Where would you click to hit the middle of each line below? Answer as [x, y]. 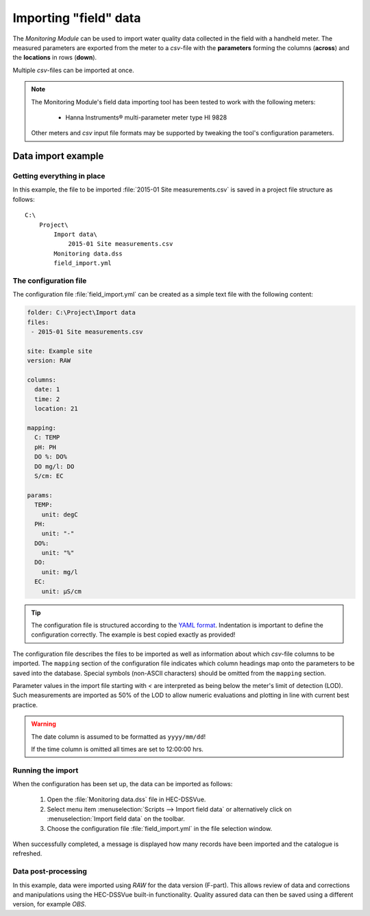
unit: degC [60, 514]
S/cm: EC [49, 476]
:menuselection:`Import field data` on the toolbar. [116, 819]
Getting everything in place [59, 176]
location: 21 [56, 409]
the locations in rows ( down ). [55, 58]
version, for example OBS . [50, 904]
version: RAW [49, 361]
